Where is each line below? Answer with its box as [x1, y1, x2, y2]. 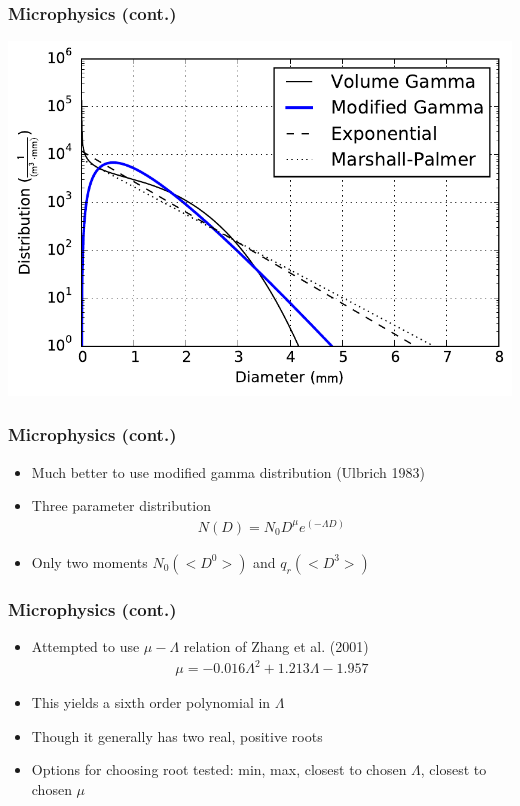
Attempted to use [31, 636, 140, 657]
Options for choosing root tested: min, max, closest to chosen [31, 759, 407, 780]
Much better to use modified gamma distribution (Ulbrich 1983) [31, 461, 425, 482]
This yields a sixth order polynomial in [31, 692, 271, 713]
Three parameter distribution [31, 495, 211, 516]
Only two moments [31, 551, 148, 572]
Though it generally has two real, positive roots [31, 725, 323, 746]
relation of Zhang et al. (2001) [183, 636, 369, 657]
